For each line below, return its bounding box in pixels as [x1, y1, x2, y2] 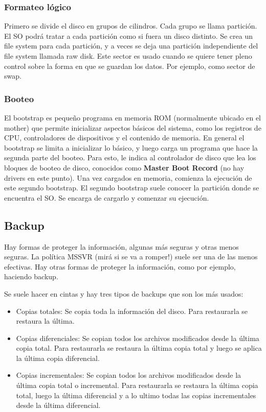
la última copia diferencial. [16, 352, 100, 363]
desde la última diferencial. [16, 400, 101, 410]
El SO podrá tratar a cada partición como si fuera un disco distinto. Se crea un [4, 30, 253, 41]
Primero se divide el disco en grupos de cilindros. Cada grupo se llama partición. [4, 20, 257, 31]
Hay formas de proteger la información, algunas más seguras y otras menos [4, 241, 239, 252]
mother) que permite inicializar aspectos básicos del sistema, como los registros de [4, 122, 261, 133]
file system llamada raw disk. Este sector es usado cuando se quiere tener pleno [4, 51, 252, 61]
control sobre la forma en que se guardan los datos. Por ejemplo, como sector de [4, 60, 255, 71]
